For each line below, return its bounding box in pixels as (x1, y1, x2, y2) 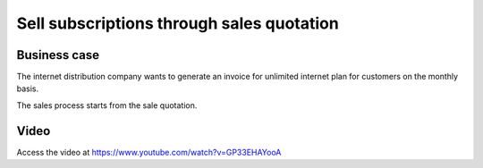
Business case (16, 47, 100, 63)
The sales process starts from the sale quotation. (16, 99, 198, 111)
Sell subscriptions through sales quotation (16, 13, 339, 33)
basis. (16, 83, 39, 94)
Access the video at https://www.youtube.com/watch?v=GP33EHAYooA (16, 147, 282, 157)
